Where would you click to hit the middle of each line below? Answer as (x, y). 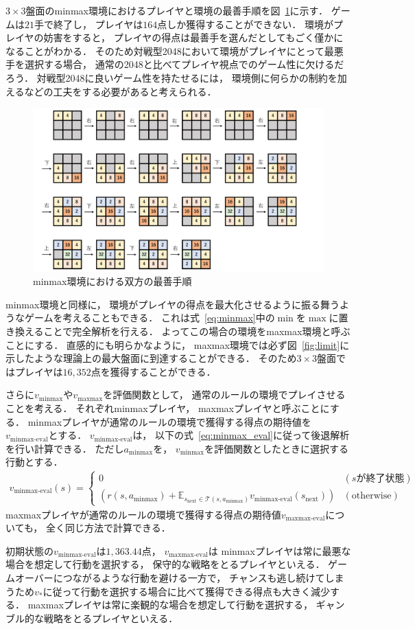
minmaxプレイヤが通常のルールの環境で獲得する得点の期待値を (169, 421)
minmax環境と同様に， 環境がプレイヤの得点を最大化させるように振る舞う (173, 304)
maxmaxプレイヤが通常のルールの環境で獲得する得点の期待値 (143, 514)
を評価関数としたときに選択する (276, 448)
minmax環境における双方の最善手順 (112, 281)
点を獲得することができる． (153, 371)
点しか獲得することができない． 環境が (245, 24)
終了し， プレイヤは (98, 24)
